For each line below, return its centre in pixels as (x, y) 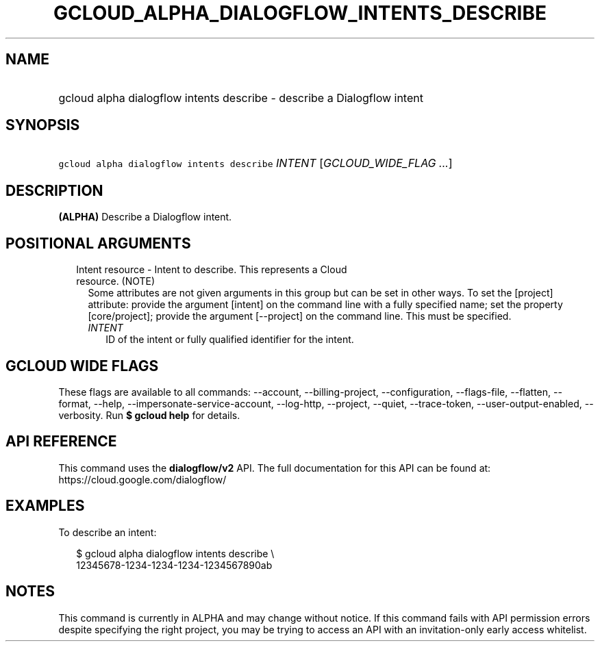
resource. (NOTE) (116, 281)
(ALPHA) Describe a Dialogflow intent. (145, 217)
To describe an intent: (108, 532)
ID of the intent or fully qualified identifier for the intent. (230, 340)
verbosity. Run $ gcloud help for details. (149, 415)
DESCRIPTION (54, 190)
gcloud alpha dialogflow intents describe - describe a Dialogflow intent (241, 98)
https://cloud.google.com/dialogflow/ (142, 479)
